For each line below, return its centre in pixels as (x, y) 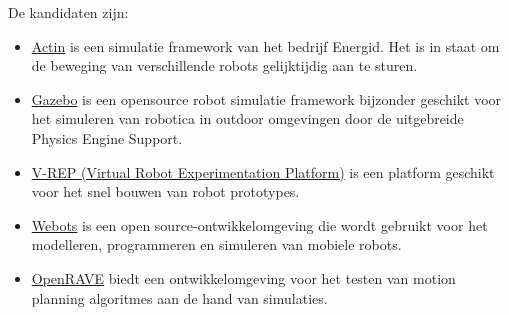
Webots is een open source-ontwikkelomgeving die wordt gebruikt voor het (259, 224)
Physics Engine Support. (107, 137)
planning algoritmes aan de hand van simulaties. (179, 297)
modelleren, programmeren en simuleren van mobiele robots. (216, 244)
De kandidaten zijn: (68, 12)
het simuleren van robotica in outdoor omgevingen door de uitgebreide (247, 118)
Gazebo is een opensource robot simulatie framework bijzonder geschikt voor (266, 98)
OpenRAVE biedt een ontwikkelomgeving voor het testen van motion (243, 277)
